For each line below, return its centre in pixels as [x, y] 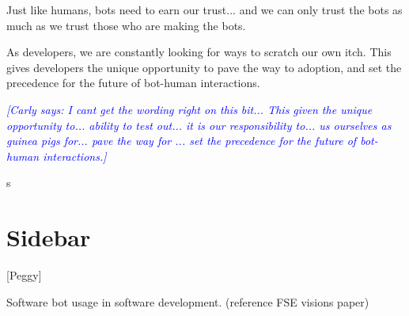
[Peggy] [24, 275]
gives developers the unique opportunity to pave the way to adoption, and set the [204, 67]
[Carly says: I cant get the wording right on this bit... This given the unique [189, 109]
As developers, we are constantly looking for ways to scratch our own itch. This [199, 52]
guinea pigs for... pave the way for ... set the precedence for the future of [182, 141]
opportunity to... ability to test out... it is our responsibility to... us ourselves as [199, 125]
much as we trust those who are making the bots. [126, 25]
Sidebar [49, 237]
